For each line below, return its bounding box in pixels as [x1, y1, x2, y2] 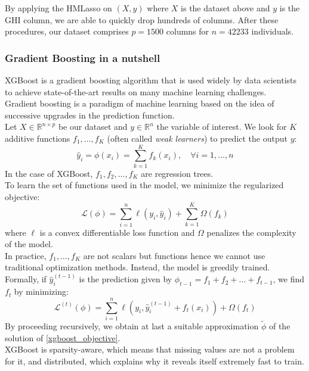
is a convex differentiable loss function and [39, 226, 195, 238]
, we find [273, 273, 305, 285]
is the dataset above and [181, 2, 270, 14]
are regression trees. [141, 167, 214, 179]
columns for [166, 25, 209, 38]
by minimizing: [14, 285, 69, 298]
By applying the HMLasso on [5, 2, 112, 14]
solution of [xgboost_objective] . [5, 331, 120, 344]
